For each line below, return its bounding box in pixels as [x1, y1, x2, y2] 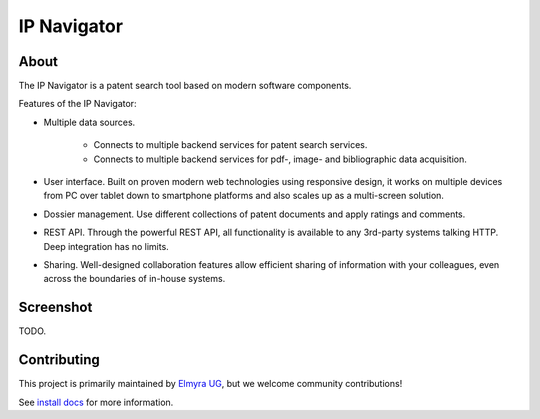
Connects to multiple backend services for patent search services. [93, 139, 368, 151]
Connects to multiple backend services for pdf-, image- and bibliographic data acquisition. [93, 153, 467, 165]
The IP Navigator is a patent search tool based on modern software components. [18, 80, 352, 92]
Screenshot [18, 299, 93, 316]
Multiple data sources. [43, 116, 136, 128]
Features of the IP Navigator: [18, 98, 137, 110]
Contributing [18, 351, 100, 369]
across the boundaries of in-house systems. [43, 273, 226, 285]
